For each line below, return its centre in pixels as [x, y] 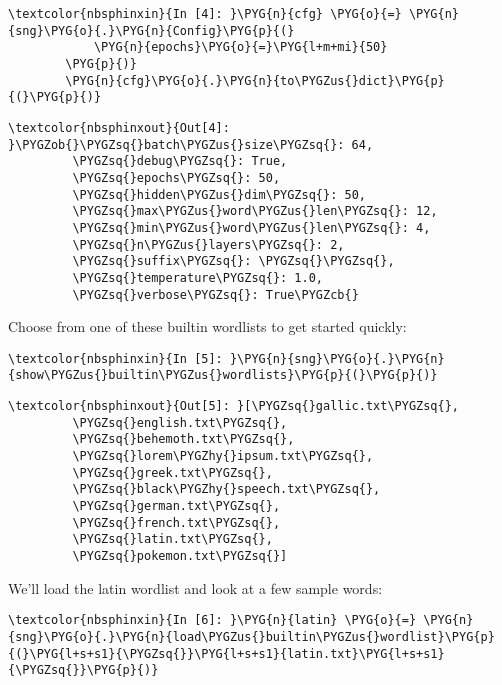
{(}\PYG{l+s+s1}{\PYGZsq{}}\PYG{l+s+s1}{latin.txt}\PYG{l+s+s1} [226, 653]
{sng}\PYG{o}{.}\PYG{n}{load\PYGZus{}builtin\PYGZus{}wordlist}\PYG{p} [251, 636]
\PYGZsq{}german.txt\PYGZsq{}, [176, 506]
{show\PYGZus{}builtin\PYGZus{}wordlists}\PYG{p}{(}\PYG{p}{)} [223, 375]
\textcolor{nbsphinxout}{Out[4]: [119, 127]
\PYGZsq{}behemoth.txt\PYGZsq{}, [183, 439]
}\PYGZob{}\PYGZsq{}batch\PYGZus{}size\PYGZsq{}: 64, [191, 144]
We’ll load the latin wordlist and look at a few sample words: [195, 587]
